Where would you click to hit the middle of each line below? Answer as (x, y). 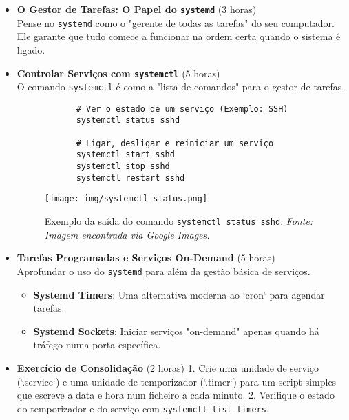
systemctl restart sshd (130, 178)
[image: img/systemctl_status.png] (126, 199)
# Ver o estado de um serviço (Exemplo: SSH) (182, 109)
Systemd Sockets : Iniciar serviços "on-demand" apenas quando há (176, 331)
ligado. (31, 49)
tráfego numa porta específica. (97, 344)
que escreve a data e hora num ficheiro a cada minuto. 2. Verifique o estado (176, 395)
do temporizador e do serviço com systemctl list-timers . (143, 408)
